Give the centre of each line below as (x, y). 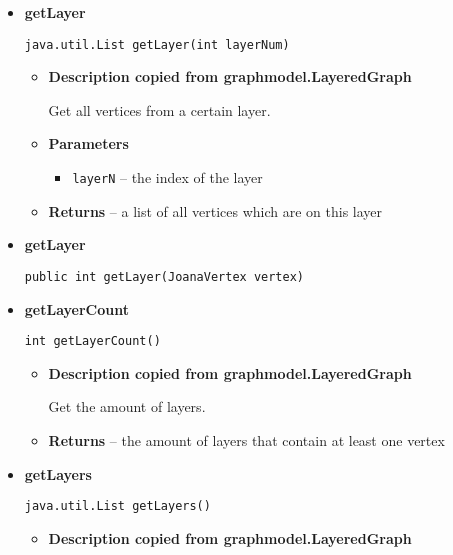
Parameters (88, 143)
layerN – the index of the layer (167, 177)
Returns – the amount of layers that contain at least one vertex (246, 439)
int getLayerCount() (92, 341)
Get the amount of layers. (127, 406)
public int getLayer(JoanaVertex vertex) (164, 276)
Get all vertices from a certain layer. (159, 109)
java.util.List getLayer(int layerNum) (157, 44)
